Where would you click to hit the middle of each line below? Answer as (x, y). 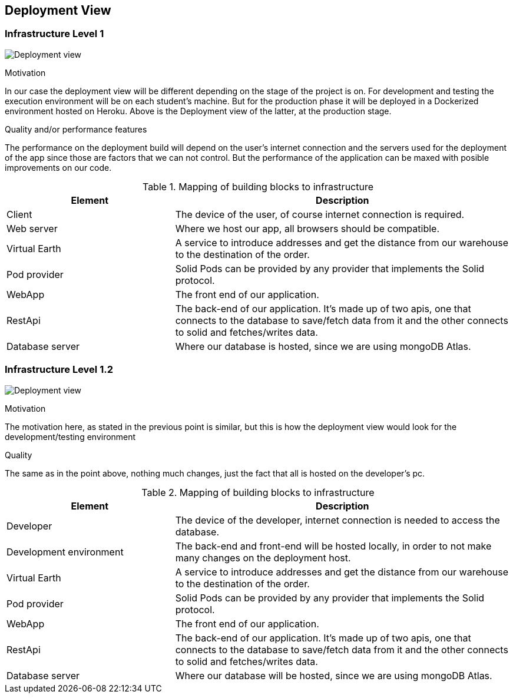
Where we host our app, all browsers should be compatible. (307, 228)
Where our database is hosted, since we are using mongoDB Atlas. (323, 346)
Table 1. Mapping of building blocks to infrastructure (258, 186)
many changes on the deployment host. (263, 558)
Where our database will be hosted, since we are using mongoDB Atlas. (334, 675)
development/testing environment (70, 436)
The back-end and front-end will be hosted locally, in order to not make (333, 546)
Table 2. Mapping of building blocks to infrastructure (258, 492)
